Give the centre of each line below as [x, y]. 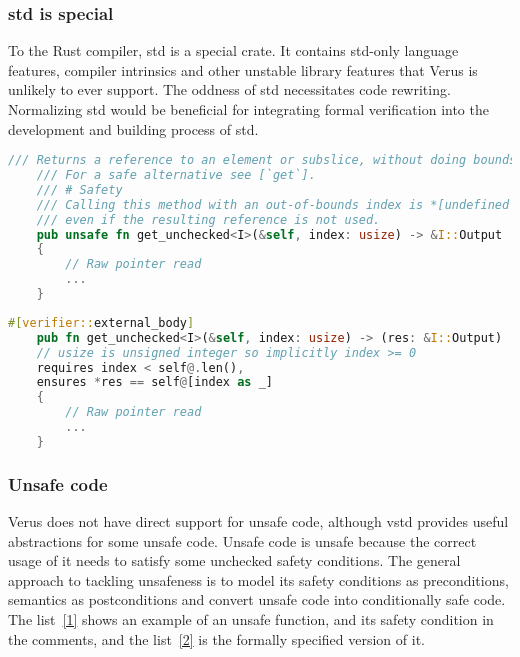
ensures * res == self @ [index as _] [154, 382]
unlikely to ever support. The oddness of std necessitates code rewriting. [229, 89]
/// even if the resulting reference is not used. [208, 219]
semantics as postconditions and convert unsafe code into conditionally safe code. [257, 599]
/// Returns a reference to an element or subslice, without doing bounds [262, 160]
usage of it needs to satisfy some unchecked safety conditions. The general [234, 560]
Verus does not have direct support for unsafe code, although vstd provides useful [258, 521]
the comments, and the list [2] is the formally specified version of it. [216, 638]
